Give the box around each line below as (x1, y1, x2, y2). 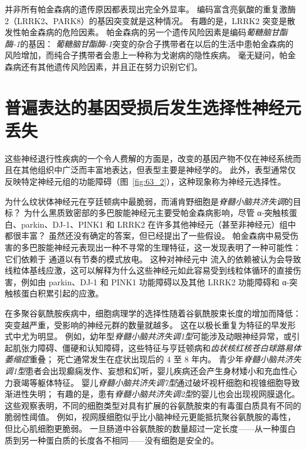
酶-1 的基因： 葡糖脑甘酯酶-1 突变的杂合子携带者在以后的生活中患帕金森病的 (5, 37, 294, 49)
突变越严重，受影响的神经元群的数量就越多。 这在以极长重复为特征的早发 (5, 318, 288, 331)
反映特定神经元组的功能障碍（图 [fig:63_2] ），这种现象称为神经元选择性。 (5, 175, 286, 188)
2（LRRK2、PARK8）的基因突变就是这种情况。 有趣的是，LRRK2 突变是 (5, 14, 287, 26)
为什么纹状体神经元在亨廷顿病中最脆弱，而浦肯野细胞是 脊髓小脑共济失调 (5, 195, 285, 207)
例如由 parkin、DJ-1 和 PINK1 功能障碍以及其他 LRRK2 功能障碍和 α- (21, 275, 289, 288)
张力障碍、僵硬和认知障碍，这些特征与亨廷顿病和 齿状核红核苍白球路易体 (21, 341, 301, 354)
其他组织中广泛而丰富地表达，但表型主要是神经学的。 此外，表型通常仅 (21, 164, 296, 176)
